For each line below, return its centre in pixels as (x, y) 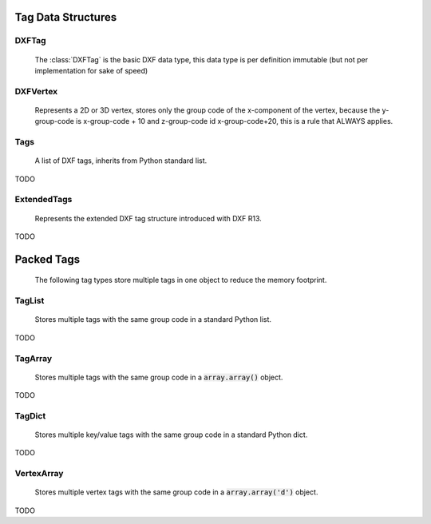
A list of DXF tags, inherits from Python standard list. (121, 161)
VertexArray (39, 474)
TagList (30, 301)
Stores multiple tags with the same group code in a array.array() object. (159, 377)
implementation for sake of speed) (91, 70)
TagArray (34, 358)
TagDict (30, 415)
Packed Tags (47, 259)
